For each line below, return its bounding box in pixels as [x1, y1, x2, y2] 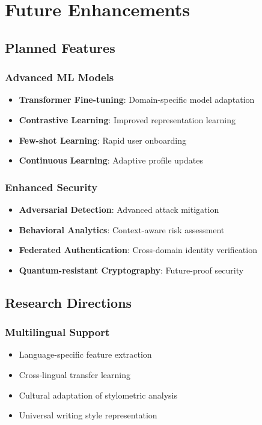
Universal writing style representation [19, 409, 157, 421]
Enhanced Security [5, 179, 98, 194]
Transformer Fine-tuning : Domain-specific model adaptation [19, 93, 255, 106]
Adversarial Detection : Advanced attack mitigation [19, 203, 219, 215]
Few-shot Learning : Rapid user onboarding [19, 133, 187, 146]
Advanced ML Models [5, 70, 114, 85]
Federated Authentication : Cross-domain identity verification [19, 243, 257, 256]
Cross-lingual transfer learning [19, 368, 130, 381]
